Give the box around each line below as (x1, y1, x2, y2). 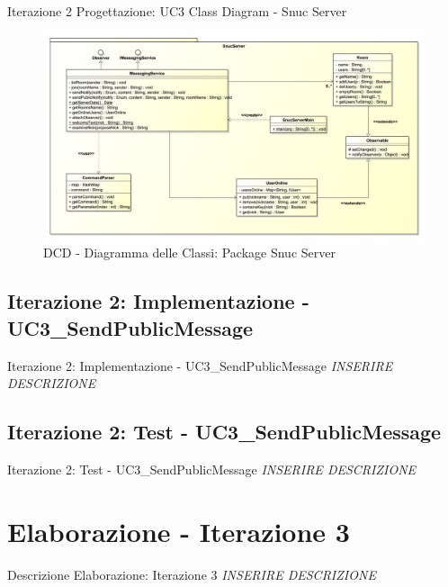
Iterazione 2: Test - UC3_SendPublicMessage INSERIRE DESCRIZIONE (7, 459, 417, 478)
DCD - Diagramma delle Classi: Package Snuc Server (43, 243, 336, 262)
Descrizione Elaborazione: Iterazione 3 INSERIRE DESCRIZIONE (7, 564, 376, 583)
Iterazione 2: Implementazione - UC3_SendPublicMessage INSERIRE (7, 356, 393, 375)
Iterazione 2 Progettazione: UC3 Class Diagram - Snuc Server (7, 2, 347, 20)
